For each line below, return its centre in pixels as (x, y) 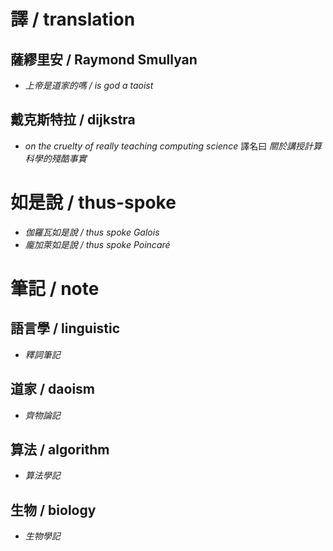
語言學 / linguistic (65, 328)
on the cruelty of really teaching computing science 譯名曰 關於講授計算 (173, 146)
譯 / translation (73, 19)
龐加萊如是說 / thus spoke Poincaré (97, 244)
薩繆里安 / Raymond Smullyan (104, 59)
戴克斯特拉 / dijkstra (73, 120)
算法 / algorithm (60, 449)
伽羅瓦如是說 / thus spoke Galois (92, 232)
